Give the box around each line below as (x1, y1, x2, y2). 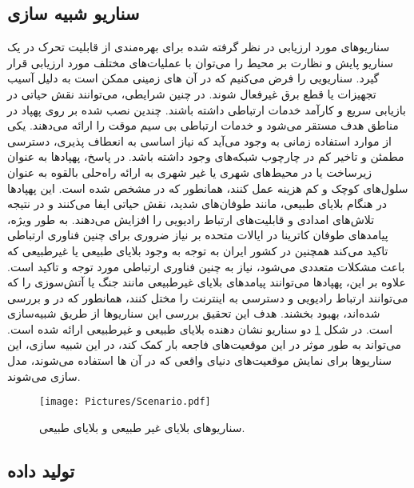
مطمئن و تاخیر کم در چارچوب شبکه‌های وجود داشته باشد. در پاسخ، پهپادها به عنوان (7, 148, 404, 165)
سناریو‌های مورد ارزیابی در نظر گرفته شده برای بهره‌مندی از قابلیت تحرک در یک (7, 38, 390, 55)
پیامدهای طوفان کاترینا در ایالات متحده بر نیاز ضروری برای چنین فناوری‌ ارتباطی (7, 226, 388, 243)
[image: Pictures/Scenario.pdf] (39, 396, 211, 408)
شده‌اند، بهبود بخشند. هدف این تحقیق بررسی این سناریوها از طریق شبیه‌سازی (7, 305, 380, 322)
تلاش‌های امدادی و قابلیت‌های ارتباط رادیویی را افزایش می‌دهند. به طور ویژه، (7, 210, 375, 227)
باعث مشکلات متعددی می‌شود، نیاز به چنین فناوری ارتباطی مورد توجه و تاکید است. (7, 258, 405, 274)
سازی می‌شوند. (7, 367, 81, 384)
